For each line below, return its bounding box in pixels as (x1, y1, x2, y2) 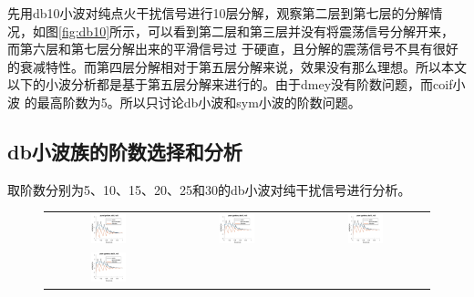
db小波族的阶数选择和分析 (7, 137, 242, 165)
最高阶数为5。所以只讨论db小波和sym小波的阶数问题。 (36, 92, 361, 111)
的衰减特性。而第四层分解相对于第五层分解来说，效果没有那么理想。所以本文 (7, 56, 467, 76)
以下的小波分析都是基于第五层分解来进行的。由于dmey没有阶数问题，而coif (7, 75, 453, 94)
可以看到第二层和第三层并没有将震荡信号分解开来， (148, 21, 455, 40)
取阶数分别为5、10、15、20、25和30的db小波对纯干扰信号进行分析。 (7, 179, 411, 199)
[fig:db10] (58, 21, 110, 40)
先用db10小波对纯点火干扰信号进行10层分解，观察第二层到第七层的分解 (7, 4, 430, 22)
